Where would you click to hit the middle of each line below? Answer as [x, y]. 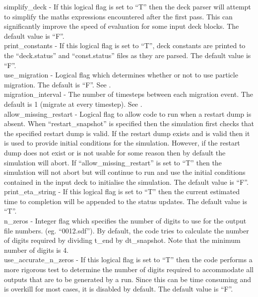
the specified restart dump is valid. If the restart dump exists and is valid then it [127, 133]
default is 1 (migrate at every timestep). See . [73, 104]
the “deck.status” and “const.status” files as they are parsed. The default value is [128, 55]
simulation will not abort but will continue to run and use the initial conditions [125, 172]
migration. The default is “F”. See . [58, 84]
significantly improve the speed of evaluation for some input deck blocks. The [122, 26]
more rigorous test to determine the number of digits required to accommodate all [129, 269]
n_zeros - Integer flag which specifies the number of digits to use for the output [125, 221]
